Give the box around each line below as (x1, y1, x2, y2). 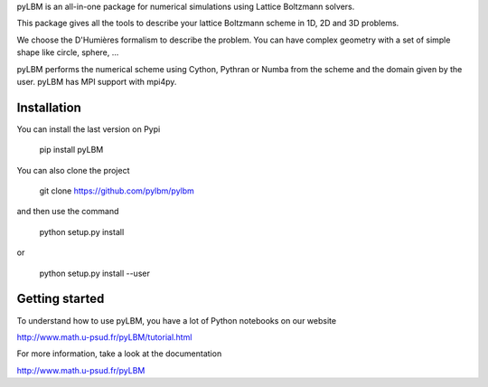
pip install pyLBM (39, 145, 104, 156)
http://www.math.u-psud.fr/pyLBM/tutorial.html (16, 331, 192, 343)
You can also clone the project (16, 165, 130, 175)
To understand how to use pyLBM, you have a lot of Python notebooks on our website (16, 315, 337, 326)
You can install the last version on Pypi (16, 123, 161, 135)
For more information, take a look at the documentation (16, 348, 222, 359)
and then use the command (16, 206, 119, 217)
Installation (16, 99, 81, 115)
